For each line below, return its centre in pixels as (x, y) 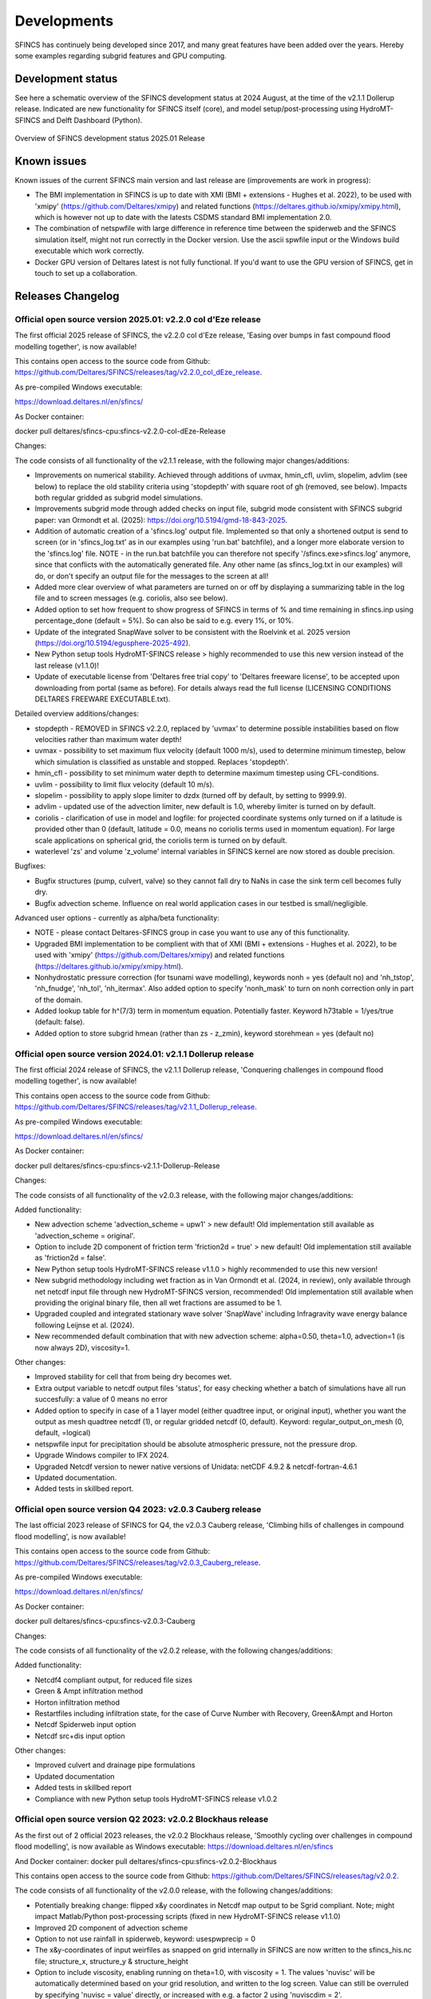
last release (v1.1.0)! (67, 665)
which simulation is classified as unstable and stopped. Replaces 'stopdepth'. (162, 762)
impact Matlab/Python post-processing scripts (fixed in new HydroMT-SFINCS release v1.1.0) (188, 1917)
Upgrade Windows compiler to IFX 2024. (102, 1455)
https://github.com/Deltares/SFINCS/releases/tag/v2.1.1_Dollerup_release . (136, 1107)
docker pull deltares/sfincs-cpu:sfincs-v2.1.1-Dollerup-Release (117, 1165)
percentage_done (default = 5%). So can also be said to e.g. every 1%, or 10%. (164, 620)
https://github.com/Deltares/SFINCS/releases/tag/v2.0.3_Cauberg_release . (138, 1562)
